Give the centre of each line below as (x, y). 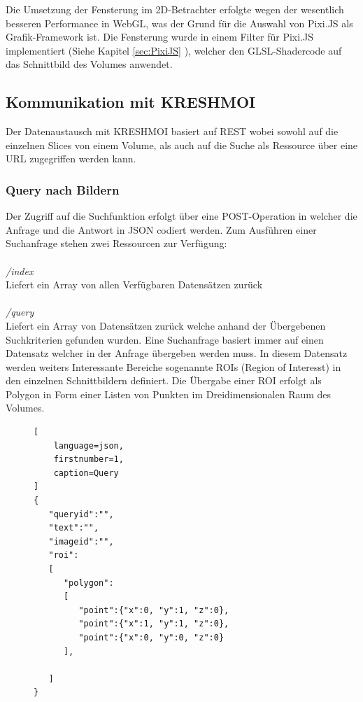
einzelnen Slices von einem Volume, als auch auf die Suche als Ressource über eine (182, 145)
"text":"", (74, 528)
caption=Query (86, 473)
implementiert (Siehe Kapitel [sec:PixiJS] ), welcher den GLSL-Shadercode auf (174, 50)
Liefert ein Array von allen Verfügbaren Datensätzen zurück (134, 285)
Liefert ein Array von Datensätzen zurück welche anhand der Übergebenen (166, 325)
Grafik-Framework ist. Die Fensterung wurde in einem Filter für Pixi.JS (160, 37)
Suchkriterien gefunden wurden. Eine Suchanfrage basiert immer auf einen (165, 339)
